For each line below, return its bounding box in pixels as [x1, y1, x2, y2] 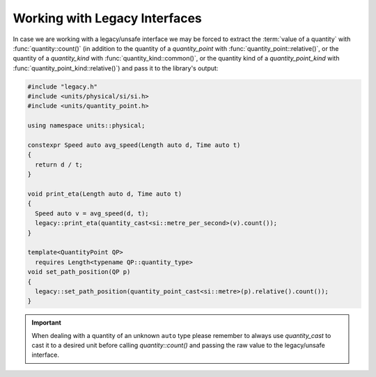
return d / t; [35, 160, 84, 169]
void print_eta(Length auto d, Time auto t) [27, 190, 182, 198]
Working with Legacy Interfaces [13, 10, 202, 26]
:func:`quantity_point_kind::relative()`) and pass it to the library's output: [13, 63, 219, 72]
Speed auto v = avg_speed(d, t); [35, 209, 149, 217]
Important [31, 318, 62, 327]
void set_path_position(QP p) [27, 268, 131, 276]
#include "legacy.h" [27, 82, 97, 91]
